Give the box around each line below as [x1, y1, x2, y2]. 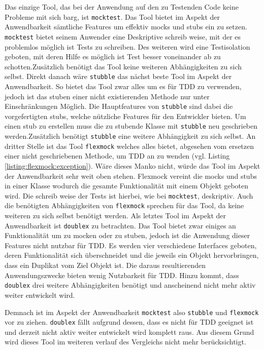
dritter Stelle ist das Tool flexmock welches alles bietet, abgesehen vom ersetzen [5, 140, 254, 151]
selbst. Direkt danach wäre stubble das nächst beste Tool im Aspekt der [5, 71, 232, 82]
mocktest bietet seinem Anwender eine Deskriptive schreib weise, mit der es [5, 31, 241, 42]
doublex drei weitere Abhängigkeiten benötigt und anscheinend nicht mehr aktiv [5, 280, 256, 290]
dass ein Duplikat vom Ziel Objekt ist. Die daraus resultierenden [5, 260, 206, 270]
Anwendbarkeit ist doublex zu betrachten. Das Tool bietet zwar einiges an [5, 220, 236, 230]
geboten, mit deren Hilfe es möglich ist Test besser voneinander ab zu [5, 51, 221, 62]
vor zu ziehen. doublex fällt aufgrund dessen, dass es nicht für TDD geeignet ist [5, 317, 254, 327]
